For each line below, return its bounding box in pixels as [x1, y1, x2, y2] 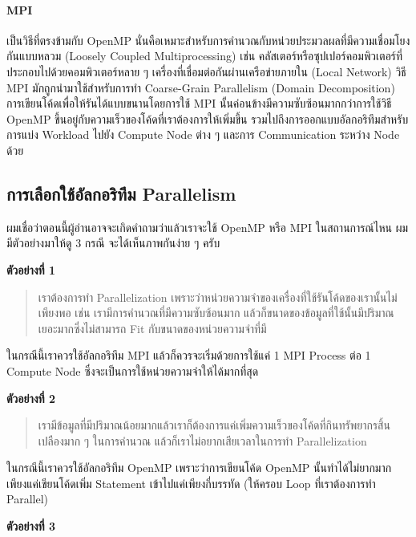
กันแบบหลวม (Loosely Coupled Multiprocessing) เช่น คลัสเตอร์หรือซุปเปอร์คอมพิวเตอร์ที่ [6, 47, 403, 64]
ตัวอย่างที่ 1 [6, 261, 56, 278]
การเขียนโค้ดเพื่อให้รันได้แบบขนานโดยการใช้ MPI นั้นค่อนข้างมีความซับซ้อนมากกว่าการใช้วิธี [6, 95, 392, 112]
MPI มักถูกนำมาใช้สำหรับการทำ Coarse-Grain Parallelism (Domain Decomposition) [6, 79, 395, 96]
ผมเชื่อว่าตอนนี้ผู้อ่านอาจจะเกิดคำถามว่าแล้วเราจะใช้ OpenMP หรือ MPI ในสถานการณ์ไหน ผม [6, 218, 409, 235]
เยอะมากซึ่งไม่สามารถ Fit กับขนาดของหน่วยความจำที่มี [38, 319, 267, 336]
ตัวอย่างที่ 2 [6, 389, 56, 406]
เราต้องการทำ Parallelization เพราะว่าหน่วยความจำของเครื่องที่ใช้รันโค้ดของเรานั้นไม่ [38, 288, 398, 305]
